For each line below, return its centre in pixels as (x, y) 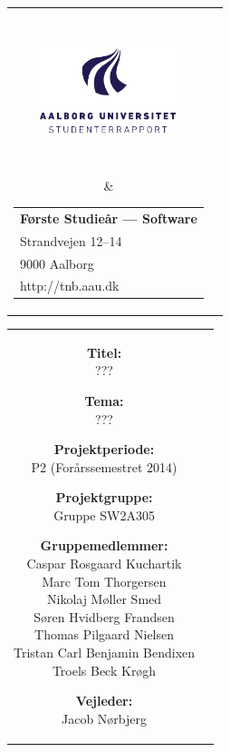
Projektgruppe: (104, 497)
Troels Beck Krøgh (104, 670)
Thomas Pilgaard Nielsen (105, 634)
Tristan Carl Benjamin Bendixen (105, 653)
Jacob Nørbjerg (105, 718)
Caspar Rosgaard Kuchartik (104, 564)
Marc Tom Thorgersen (104, 581)
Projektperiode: (104, 449)
